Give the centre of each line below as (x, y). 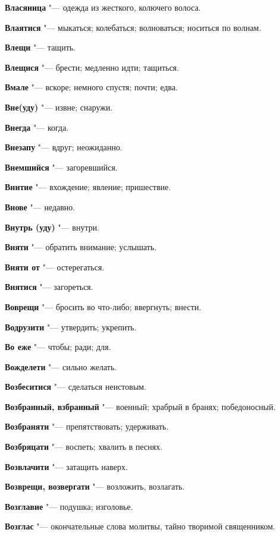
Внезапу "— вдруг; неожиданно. (64, 147)
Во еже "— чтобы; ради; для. (58, 347)
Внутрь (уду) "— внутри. (52, 227)
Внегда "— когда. (37, 127)
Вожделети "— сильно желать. (61, 366)
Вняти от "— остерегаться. (55, 267)
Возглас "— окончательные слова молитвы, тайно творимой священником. (140, 526)
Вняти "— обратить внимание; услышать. (81, 247)
